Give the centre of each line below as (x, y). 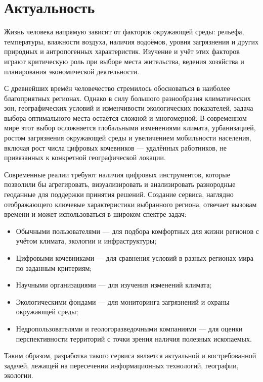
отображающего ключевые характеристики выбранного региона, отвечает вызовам (130, 204)
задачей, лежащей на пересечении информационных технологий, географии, (121, 365)
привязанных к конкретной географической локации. (85, 157)
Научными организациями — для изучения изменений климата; (114, 285)
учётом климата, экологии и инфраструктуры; (86, 241)
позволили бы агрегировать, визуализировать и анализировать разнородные (120, 184)
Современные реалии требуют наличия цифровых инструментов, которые (117, 174)
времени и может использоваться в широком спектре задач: (95, 214)
